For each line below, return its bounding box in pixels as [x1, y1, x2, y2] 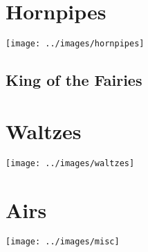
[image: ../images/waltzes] [6, 158, 135, 168]
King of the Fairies [6, 69, 142, 91]
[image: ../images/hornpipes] [6, 39, 145, 49]
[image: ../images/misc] [6, 237, 120, 247]
